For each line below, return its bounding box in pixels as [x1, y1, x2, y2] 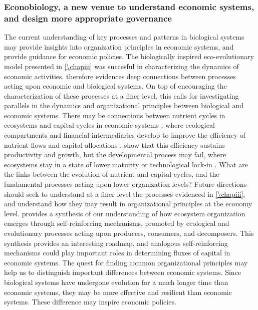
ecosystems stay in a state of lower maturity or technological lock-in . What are [4, 159, 248, 169]
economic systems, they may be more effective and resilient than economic [4, 286, 232, 297]
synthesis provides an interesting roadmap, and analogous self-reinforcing [4, 237, 228, 248]
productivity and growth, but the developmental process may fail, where [4, 149, 226, 160]
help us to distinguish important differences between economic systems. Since [4, 267, 241, 277]
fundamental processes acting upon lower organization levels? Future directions [4, 179, 247, 189]
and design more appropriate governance [4, 12, 172, 24]
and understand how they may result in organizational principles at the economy [4, 198, 252, 209]
